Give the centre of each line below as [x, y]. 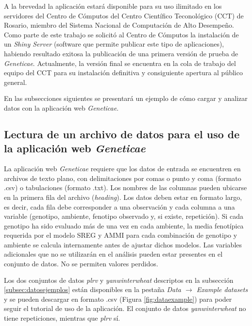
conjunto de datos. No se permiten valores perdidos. [81, 264]
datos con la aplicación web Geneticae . [61, 107]
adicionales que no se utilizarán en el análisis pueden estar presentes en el [113, 254]
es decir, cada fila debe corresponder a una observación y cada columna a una [119, 206]
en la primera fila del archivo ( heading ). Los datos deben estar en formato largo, [123, 197]
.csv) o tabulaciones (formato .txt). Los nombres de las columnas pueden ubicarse [126, 187]
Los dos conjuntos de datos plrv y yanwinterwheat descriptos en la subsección [119, 280]
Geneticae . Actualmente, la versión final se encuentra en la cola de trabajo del [120, 63]
